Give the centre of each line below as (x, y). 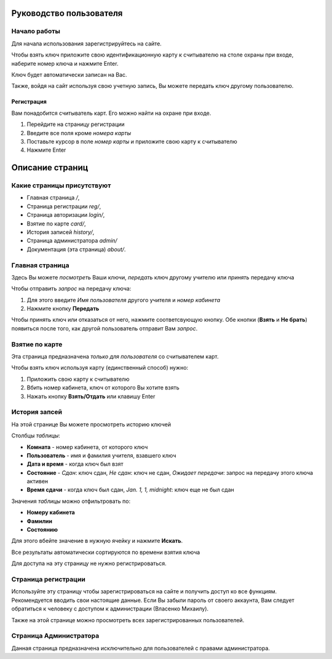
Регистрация (29, 102)
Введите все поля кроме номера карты (79, 133)
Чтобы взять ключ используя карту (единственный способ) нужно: (100, 368)
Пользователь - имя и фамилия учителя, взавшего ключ (101, 455)
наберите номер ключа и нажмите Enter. (65, 63)
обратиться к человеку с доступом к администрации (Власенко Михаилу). (110, 609)
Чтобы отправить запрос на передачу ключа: (71, 289)
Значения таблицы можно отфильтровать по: (71, 501)
